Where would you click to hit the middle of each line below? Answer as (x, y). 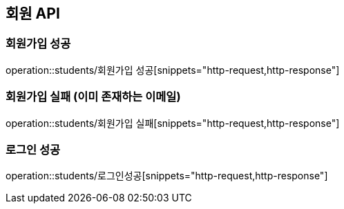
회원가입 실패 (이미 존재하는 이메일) (93, 97)
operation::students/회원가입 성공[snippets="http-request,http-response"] (173, 70)
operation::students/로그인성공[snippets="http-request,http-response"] (167, 176)
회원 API (33, 13)
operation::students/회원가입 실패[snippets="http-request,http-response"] (173, 123)
